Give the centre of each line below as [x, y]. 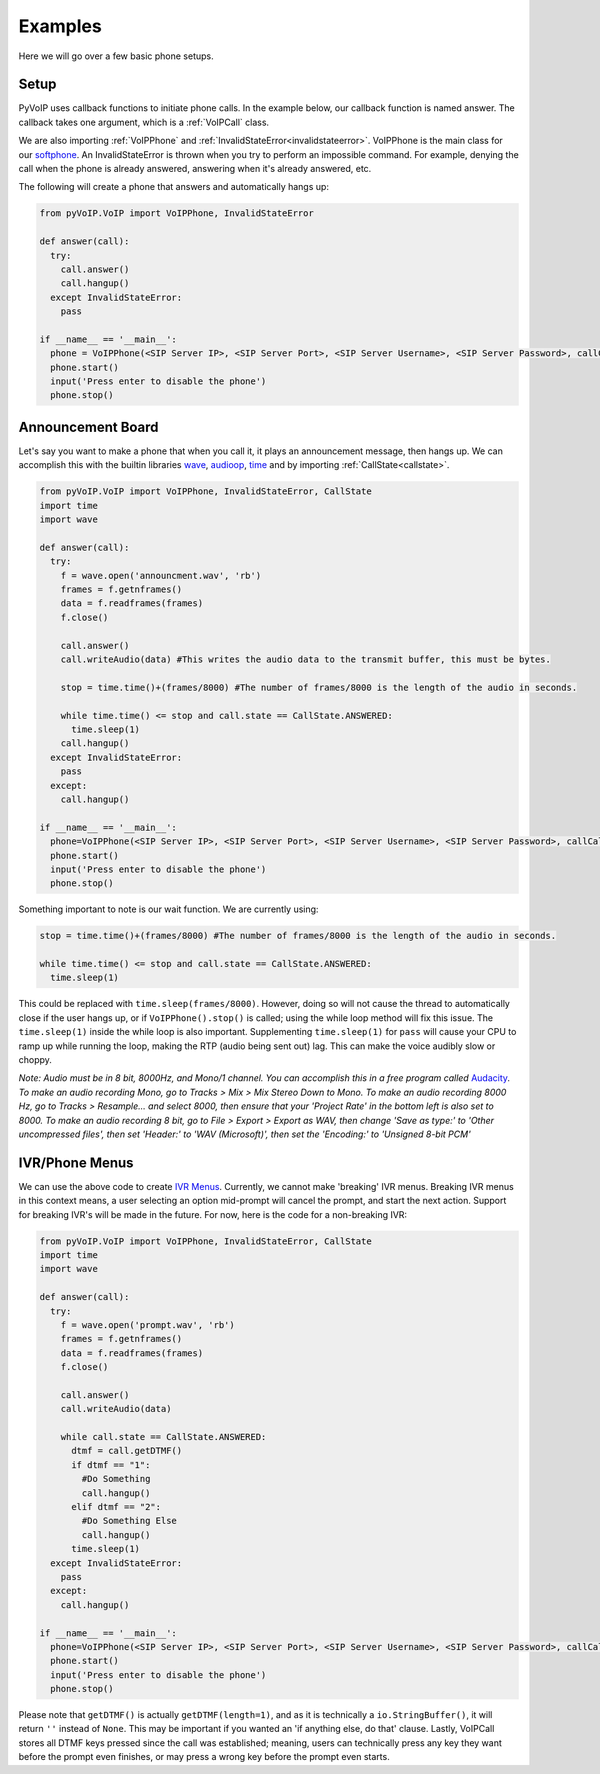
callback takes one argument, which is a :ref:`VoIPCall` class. [144, 122]
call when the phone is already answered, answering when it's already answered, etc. [195, 169]
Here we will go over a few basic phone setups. [116, 56]
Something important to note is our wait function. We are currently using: [168, 909]
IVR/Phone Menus [76, 1162]
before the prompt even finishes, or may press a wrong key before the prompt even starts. [204, 1757]
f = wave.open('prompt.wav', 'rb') [147, 1324]
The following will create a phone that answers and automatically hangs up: [174, 187]
